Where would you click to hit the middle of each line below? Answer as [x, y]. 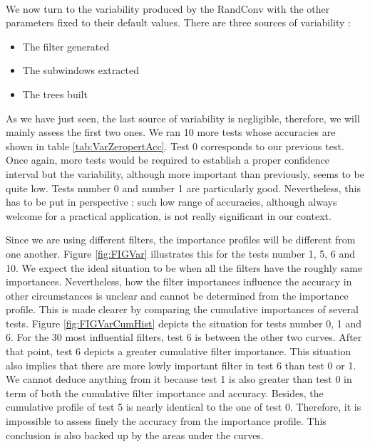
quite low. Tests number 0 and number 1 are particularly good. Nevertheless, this [184, 188]
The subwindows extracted [81, 70]
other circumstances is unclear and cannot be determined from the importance [177, 295]
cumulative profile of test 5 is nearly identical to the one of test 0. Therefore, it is [184, 407]
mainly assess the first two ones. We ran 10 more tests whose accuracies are [171, 132]
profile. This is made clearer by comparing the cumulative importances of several [182, 309]
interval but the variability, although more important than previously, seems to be [185, 173]
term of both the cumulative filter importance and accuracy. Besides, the [165, 393]
